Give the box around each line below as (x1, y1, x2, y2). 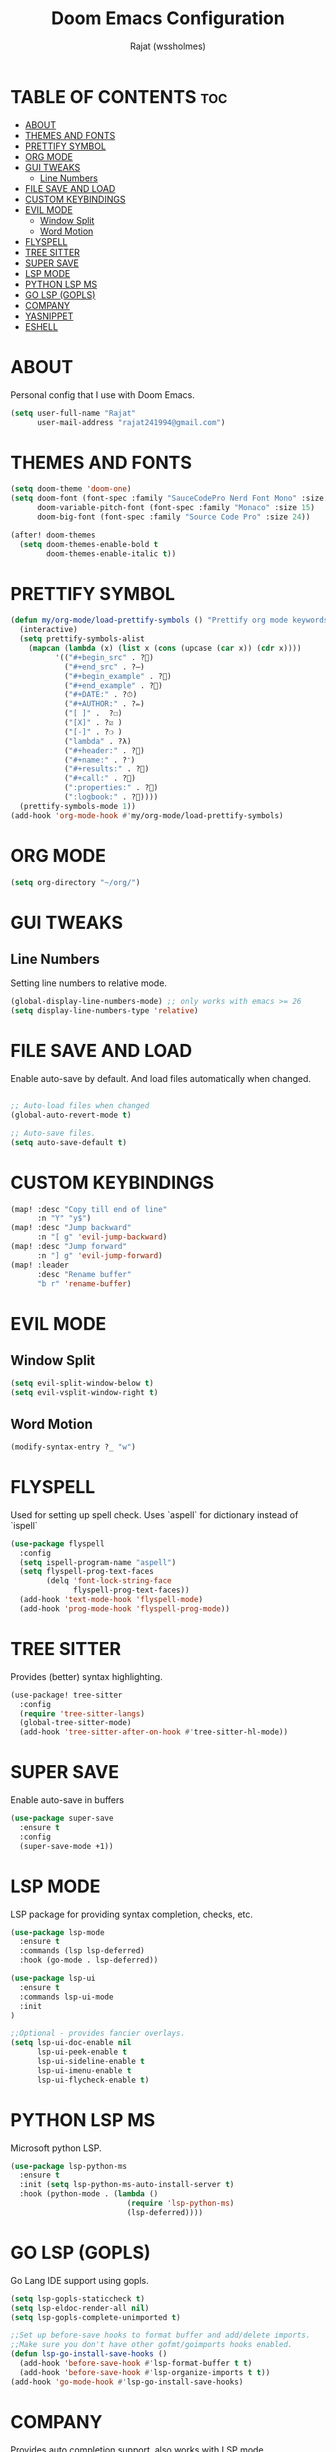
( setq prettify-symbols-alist (19, 634, 145, 644)
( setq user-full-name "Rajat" (10, 408, 137, 418)
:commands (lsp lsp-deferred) (19, 1946, 145, 1956)
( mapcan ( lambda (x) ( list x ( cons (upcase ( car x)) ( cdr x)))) (28, 643, 302, 653)
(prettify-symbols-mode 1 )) (19, 801, 137, 811)
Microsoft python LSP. (10, 2142, 102, 2154)
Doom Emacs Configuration (51, 7, 285, 30)
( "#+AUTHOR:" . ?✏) (63, 699, 145, 709)
